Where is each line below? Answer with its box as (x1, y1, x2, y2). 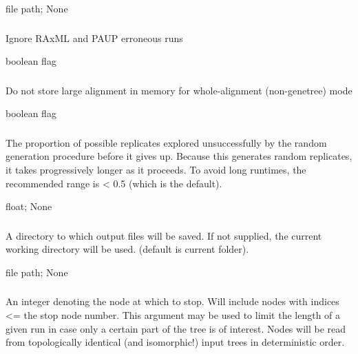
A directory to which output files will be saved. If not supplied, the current (6, 228, 322, 242)
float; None (6, 199, 52, 214)
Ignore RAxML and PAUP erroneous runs (6, 30, 183, 45)
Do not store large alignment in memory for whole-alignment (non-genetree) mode (6, 83, 352, 97)
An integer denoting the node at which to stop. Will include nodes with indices (6, 294, 339, 309)
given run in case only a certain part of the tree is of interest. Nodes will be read (6, 321, 346, 335)
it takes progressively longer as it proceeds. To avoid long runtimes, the (6, 162, 306, 176)
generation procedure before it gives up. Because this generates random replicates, (6, 149, 352, 163)
